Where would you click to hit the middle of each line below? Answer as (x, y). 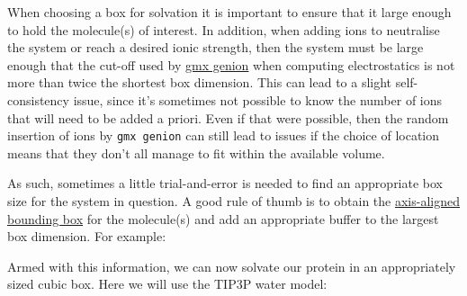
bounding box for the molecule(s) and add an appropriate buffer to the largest (223, 218)
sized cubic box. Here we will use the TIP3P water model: (167, 284)
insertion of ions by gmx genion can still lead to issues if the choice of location (224, 135)
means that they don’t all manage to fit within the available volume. (196, 152)
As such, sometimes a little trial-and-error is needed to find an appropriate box (225, 183)
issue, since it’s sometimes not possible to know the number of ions (258, 99)
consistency (38, 99)
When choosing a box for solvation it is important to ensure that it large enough (229, 12)
